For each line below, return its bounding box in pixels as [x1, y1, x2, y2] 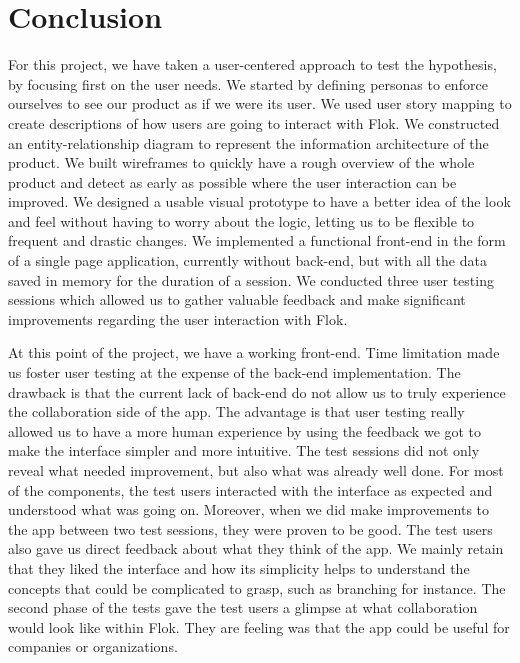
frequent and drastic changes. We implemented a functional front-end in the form [8, 230, 506, 251]
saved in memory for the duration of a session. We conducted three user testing [8, 269, 494, 290]
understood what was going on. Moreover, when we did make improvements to [8, 499, 490, 520]
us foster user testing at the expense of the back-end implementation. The [8, 362, 461, 383]
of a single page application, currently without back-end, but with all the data [8, 250, 487, 271]
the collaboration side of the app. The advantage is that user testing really [8, 401, 465, 422]
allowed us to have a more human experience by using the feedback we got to [8, 420, 482, 441]
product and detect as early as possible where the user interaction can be [8, 171, 457, 192]
